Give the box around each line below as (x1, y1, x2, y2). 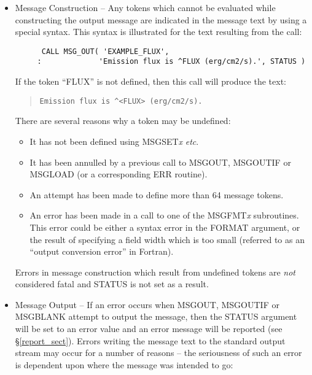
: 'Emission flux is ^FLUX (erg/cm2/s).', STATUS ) (37, 57, 306, 66)
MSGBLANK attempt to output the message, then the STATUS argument (15, 310, 297, 323)
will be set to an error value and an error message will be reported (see (15, 322, 283, 335)
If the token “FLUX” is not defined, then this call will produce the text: (15, 75, 286, 88)
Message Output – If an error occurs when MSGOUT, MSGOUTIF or (15, 298, 279, 311)
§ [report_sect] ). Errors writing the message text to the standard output (15, 334, 286, 347)
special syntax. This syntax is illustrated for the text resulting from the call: (15, 25, 302, 38)
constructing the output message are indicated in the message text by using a (15, 13, 307, 26)
